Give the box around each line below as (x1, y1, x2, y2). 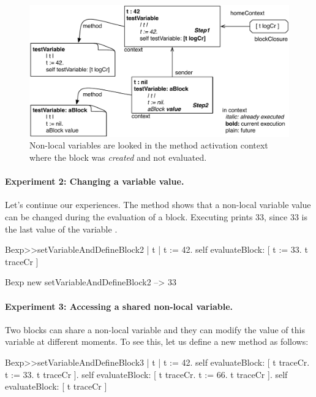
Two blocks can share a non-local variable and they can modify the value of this (5, 323, 305, 336)
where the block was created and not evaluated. (29, 151, 207, 164)
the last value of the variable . (5, 222, 118, 235)
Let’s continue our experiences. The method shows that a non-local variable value (5, 198, 311, 211)
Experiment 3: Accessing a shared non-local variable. (5, 299, 233, 312)
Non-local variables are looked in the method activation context (29, 139, 268, 152)
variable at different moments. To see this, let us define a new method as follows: (5, 335, 309, 348)
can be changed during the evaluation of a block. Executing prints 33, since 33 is (5, 210, 308, 223)
